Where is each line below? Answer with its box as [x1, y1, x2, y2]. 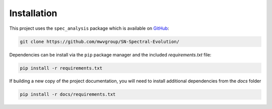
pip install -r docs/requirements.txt [20, 91, 116, 97]
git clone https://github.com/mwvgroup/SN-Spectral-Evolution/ [20, 38, 180, 44]
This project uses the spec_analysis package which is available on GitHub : [9, 25, 169, 31]
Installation [9, 8, 57, 19]
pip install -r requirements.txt [20, 65, 103, 71]
